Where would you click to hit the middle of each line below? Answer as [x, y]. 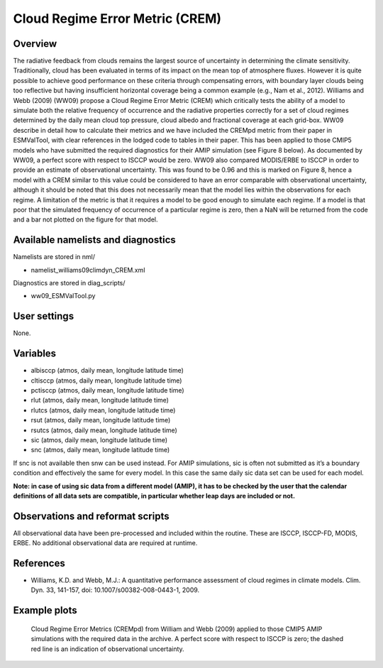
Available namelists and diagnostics [95, 240]
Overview [35, 44]
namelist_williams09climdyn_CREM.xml [88, 270]
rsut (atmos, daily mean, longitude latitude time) [101, 420]
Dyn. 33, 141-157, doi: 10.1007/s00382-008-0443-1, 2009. [115, 590]
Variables [35, 354]
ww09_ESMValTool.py [63, 296]
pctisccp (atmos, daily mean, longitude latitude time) [107, 390]
